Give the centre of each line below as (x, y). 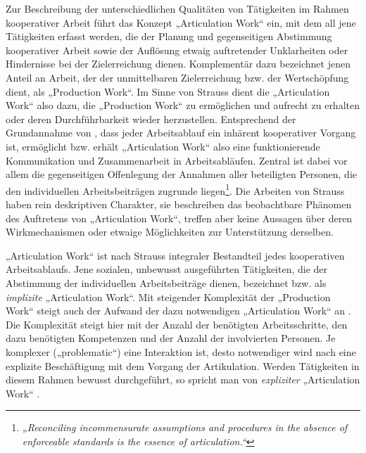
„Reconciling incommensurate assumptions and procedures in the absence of (185, 427)
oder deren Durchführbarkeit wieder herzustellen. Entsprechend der (151, 119)
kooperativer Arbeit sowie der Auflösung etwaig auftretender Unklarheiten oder (177, 50)
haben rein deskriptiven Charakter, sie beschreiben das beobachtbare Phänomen (179, 204)
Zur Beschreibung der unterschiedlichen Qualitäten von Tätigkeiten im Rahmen (177, 8)
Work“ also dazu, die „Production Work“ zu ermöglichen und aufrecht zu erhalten (183, 105)
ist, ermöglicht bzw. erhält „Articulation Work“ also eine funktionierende (163, 146)
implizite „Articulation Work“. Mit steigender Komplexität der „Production (168, 296)
